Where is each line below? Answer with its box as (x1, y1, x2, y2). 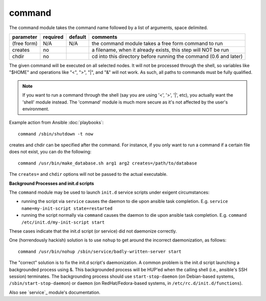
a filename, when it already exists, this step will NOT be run (92, 46, 229, 53)
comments (92, 33, 118, 40)
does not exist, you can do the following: (9, 149, 92, 155)
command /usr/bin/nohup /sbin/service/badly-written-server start (18, 249, 182, 254)
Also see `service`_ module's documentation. (9, 289, 100, 295)
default (69, 33, 86, 40)
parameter (12, 33, 37, 40)
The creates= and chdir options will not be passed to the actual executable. (9, 171, 167, 177)
